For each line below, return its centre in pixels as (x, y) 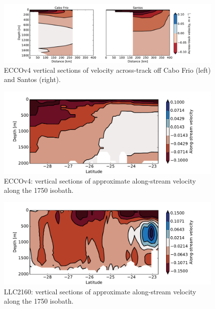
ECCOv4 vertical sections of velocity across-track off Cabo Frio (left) (107, 70)
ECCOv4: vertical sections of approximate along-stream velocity (100, 180)
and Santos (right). (32, 79)
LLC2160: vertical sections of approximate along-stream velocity (100, 291)
